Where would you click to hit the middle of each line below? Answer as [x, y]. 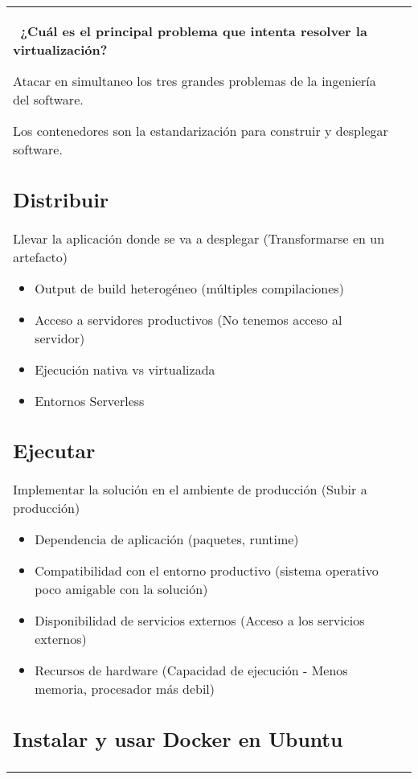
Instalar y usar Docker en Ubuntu [178, 738]
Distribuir [61, 199]
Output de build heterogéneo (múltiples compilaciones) [189, 288]
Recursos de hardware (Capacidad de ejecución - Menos [191, 670]
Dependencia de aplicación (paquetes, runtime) [167, 539]
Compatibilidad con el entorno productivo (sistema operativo [207, 570]
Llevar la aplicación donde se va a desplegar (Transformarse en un [199, 238]
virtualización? [60, 49]
